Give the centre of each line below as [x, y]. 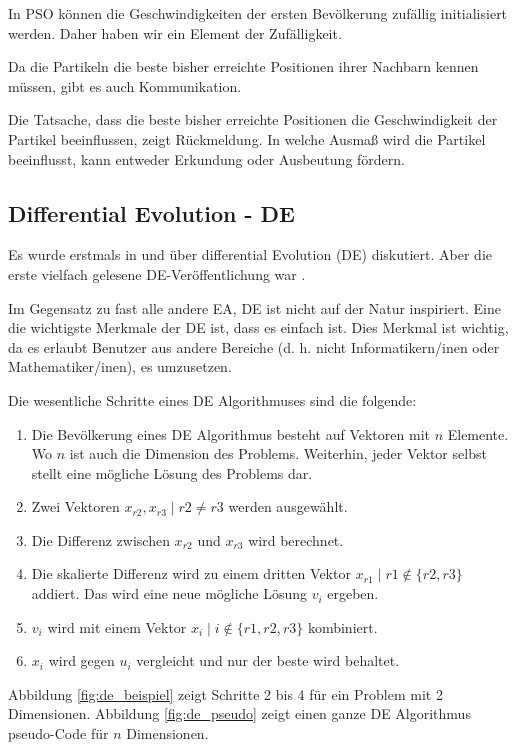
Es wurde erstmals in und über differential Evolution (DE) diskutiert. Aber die [250, 254]
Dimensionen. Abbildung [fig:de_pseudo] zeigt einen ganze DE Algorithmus [239, 713]
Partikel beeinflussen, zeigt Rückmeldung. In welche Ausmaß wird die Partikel [247, 138]
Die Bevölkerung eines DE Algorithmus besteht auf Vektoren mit [230, 433]
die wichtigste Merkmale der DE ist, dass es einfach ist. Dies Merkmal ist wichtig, [258, 327]
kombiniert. [342, 626]
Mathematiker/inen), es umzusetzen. [120, 366]
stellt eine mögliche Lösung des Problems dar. [172, 472]
